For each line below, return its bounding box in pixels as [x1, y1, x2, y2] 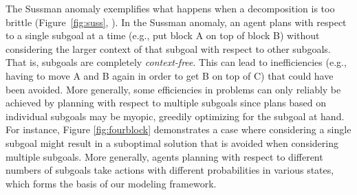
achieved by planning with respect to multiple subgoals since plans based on [6, 95, 327, 110]
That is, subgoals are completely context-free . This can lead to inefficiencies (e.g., [6, 55, 347, 69]
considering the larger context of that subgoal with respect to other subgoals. [6, 41, 331, 56]
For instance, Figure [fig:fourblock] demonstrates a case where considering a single [6, 122, 351, 137]
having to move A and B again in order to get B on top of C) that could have [6, 68, 334, 82]
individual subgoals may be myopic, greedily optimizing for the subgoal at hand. [6, 108, 345, 123]
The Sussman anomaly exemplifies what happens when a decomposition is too [6, 1, 335, 15]
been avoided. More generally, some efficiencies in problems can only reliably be [6, 82, 341, 96]
